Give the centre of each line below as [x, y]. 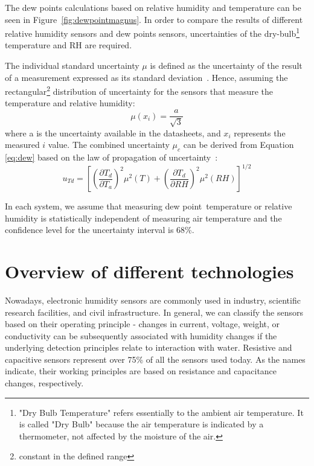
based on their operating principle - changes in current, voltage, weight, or [143, 324]
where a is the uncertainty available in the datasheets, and [113, 132]
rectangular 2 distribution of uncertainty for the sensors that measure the [139, 90]
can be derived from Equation [239, 145]
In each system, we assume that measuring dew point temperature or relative [149, 206]
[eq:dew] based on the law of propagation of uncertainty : [111, 157]
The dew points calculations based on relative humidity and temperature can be [153, 7]
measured [22, 145]
